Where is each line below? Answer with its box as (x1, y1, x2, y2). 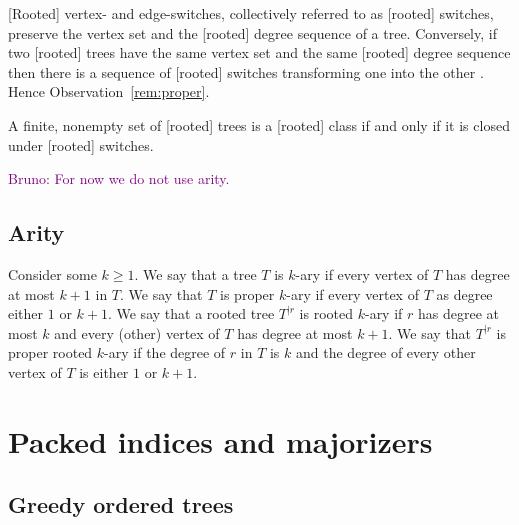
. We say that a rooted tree (107, 303, 275, 324)
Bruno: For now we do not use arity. (8, 168, 230, 189)
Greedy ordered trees (8, 489, 234, 520)
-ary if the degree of (104, 342, 226, 363)
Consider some (8, 263, 97, 284)
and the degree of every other (296, 342, 476, 363)
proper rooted (8, 342, 93, 363)
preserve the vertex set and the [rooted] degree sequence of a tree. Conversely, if (8, 22, 497, 43)
